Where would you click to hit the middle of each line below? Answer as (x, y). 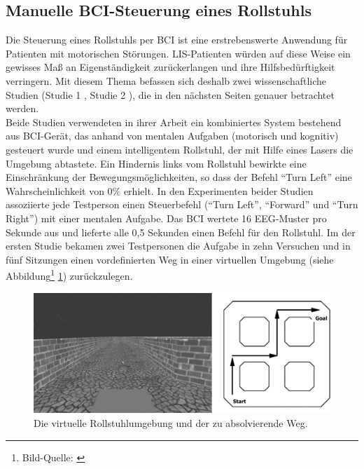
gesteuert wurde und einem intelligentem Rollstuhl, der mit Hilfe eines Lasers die (180, 149)
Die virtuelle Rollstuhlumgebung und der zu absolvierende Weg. (171, 422)
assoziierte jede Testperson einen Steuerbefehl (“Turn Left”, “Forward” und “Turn (182, 204)
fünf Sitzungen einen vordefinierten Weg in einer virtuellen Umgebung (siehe (170, 259)
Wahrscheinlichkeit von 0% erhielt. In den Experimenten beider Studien (160, 190)
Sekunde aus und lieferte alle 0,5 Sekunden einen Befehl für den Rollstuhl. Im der (181, 232)
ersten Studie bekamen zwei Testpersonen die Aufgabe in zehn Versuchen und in (178, 246)
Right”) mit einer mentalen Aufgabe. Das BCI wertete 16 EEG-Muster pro (166, 218)
